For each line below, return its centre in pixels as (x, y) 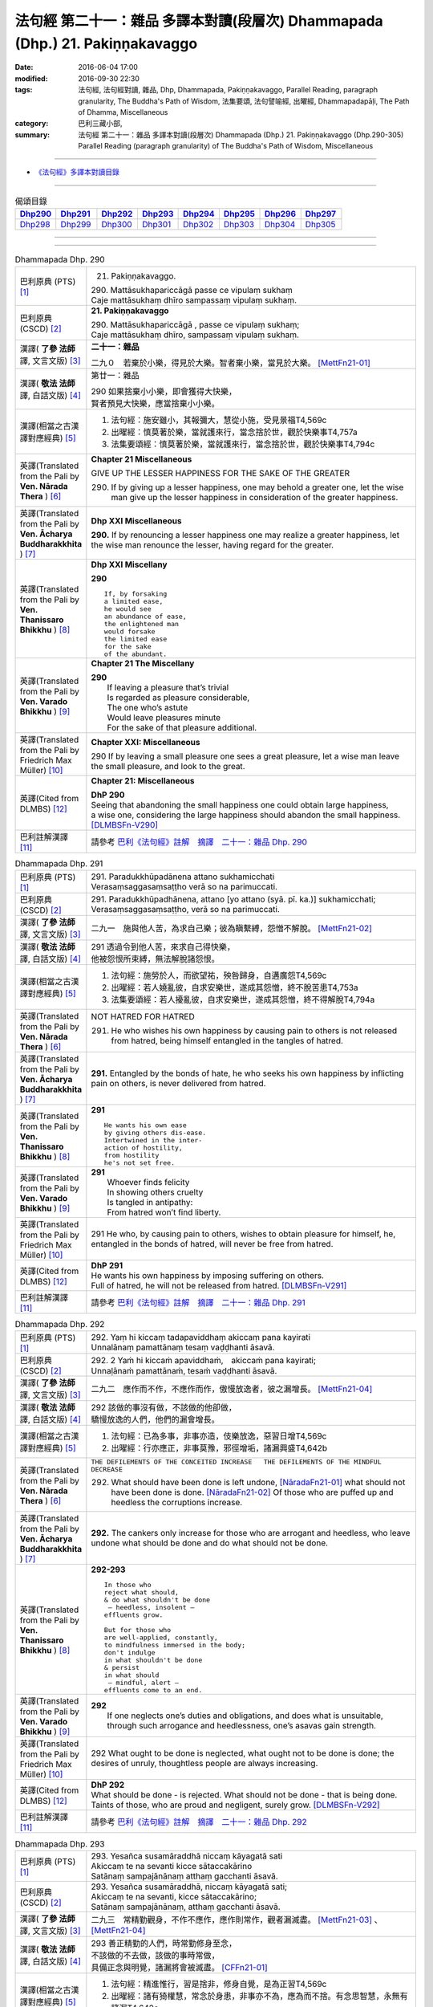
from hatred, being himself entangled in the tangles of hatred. (227, 1040)
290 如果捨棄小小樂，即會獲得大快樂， (164, 391)
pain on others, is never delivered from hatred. (178, 1083)
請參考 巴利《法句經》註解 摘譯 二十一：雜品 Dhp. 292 (199, 1822)
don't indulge (129, 1653)
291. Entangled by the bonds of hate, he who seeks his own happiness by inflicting (247, 1073)
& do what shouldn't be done (157, 1600)
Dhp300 (117, 225)
